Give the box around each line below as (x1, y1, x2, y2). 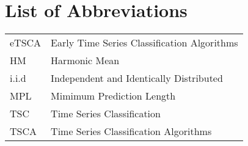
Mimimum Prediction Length (51, 89, 176, 103)
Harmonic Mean (51, 53, 120, 68)
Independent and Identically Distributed (51, 71, 223, 86)
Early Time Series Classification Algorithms (51, 35, 238, 50)
